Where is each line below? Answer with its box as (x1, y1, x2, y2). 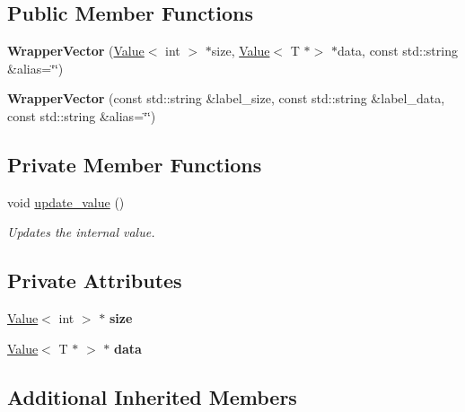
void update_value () (7, 192, 125, 211)
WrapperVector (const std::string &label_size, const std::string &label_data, (7, 89, 445, 108)
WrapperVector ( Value (7, 41, 145, 60)
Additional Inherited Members (7, 382, 297, 410)
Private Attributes (7, 267, 182, 294)
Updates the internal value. (7, 223, 155, 241)
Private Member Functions (7, 150, 262, 178)
